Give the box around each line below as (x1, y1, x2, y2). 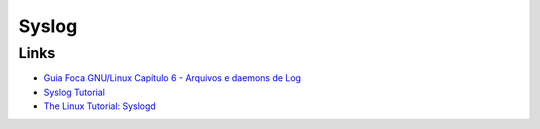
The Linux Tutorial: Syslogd (43, 100, 157, 112)
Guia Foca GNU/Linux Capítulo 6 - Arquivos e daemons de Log (43, 72, 302, 84)
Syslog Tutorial (43, 86, 105, 98)
